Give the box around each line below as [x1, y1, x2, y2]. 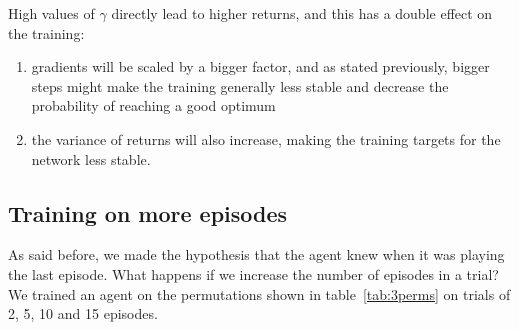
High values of [8, 3, 95, 23]
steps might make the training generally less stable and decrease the [31, 75, 449, 96]
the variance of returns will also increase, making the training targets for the [31, 128, 501, 149]
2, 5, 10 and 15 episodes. [8, 303, 158, 324]
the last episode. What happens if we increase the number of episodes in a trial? [8, 263, 499, 284]
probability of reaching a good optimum [31, 95, 276, 116]
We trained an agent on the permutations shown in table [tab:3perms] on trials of [8, 283, 511, 304]
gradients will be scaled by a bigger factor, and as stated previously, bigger [31, 56, 490, 77]
